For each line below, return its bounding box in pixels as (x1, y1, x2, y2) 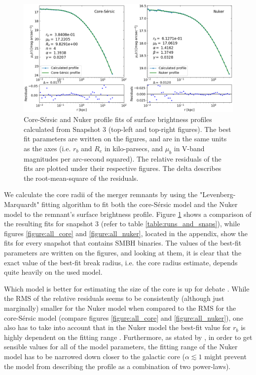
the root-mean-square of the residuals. (24, 172, 139, 183)
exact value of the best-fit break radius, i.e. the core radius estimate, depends (4, 257, 238, 267)
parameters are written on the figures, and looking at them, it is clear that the (4, 247, 242, 257)
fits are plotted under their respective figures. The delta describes (24, 163, 221, 173)
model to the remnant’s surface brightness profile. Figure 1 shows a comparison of (4, 208, 252, 219)
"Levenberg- (199, 189, 236, 200)
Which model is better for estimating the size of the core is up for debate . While (4, 283, 250, 293)
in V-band (174, 143, 205, 153)
